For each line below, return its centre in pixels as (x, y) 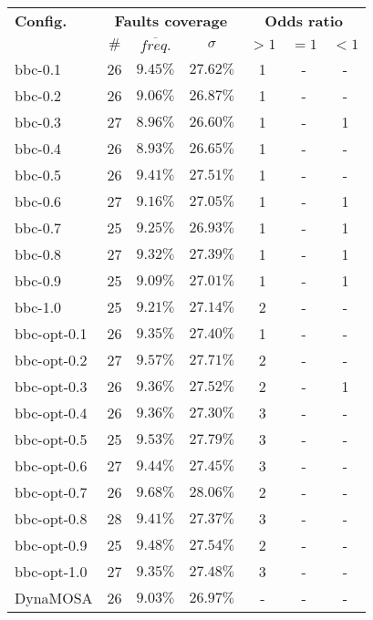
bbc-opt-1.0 (51, 571)
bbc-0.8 (38, 253)
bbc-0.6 (38, 201)
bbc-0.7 (38, 227)
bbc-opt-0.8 (51, 518)
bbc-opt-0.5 (51, 439)
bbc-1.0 (38, 306)
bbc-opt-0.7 (51, 491)
